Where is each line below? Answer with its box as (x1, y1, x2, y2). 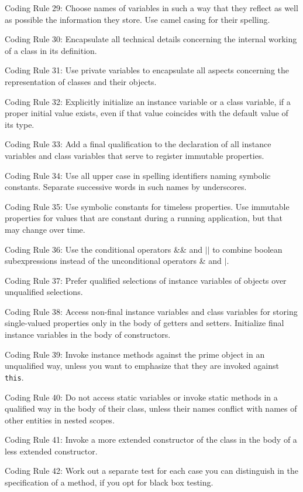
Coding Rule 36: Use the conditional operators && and (5, 243, 203, 255)
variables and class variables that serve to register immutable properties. (5, 149, 264, 161)
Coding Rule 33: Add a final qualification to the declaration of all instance (5, 138, 271, 150)
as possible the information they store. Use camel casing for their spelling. (5, 13, 270, 25)
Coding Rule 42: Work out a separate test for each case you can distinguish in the (5, 464, 298, 477)
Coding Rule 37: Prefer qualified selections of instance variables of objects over (5, 274, 287, 286)
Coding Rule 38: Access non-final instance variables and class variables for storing (5, 305, 298, 317)
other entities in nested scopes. (5, 413, 115, 426)
